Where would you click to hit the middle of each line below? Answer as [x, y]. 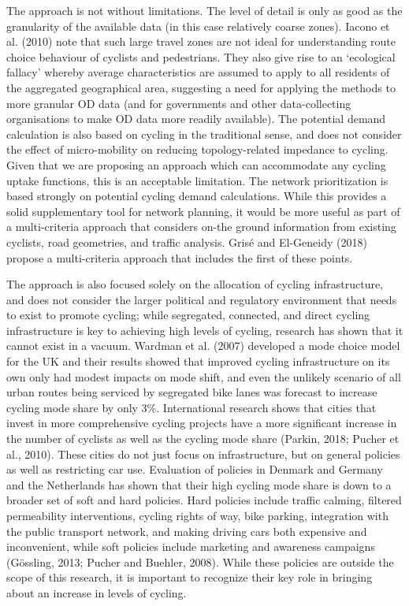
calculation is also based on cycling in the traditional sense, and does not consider [204, 134]
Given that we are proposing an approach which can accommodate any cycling [196, 164]
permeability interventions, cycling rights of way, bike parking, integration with [197, 515]
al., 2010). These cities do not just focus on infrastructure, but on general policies [203, 454]
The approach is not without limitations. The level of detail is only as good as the [204, 10]
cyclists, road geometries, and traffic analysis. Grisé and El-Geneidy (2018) [187, 242]
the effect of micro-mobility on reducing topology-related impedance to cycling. [197, 149]
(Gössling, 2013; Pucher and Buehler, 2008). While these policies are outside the [200, 561]
